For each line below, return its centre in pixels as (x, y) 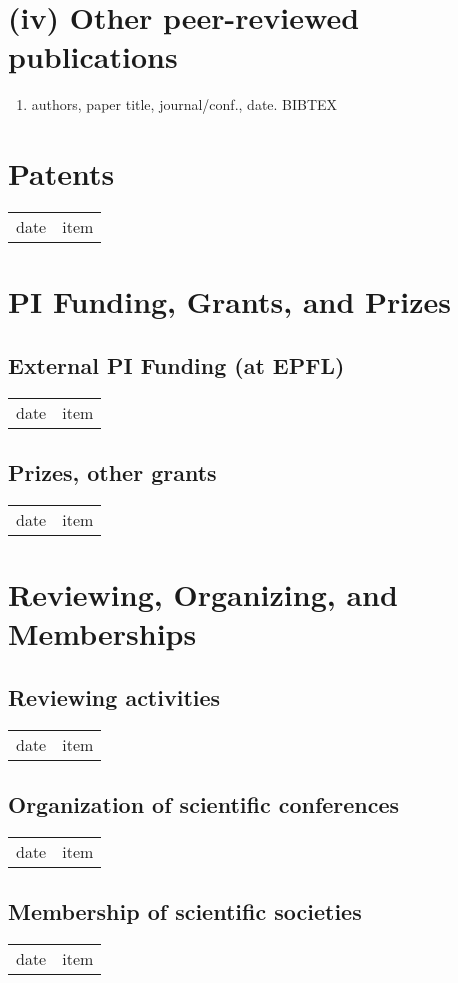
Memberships (102, 633)
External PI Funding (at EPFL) (176, 364)
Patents (61, 173)
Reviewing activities (114, 696)
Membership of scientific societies (185, 911)
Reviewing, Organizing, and (203, 594)
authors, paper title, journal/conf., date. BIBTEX (184, 104)
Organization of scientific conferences (204, 803)
